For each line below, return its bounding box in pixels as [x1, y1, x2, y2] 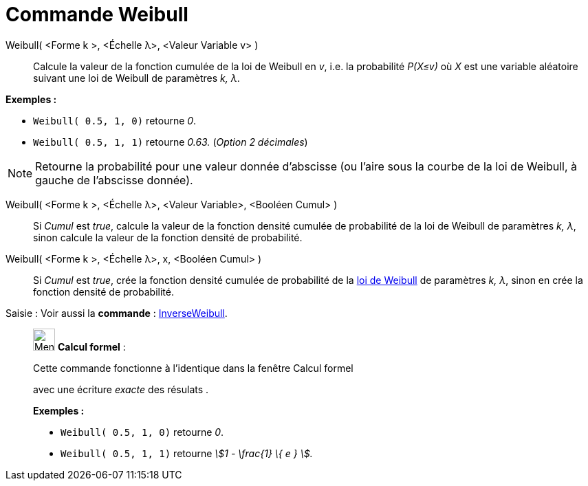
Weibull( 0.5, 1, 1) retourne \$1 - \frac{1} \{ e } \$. [61, 447, 313, 459]
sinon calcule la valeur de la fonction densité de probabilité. [33, 231, 303, 243]
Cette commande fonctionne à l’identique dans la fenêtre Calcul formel [33, 362, 353, 374]
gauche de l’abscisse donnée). [35, 173, 193, 187]
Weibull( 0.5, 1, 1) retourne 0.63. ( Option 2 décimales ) [33, 135, 308, 148]
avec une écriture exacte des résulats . [33, 383, 209, 395]
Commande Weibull [6, 3, 188, 26]
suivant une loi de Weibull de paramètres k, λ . [33, 71, 240, 84]
